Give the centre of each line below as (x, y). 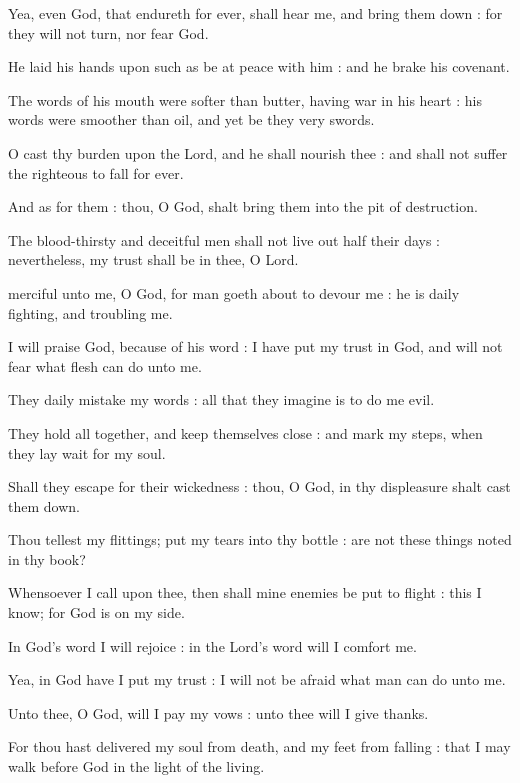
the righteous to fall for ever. (96, 172)
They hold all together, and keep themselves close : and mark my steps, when (245, 432)
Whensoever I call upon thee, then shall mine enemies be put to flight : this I (245, 592)
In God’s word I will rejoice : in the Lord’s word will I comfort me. (212, 645)
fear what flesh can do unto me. (105, 365)
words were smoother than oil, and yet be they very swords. (191, 119)
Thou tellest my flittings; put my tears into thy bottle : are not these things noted (260, 539)
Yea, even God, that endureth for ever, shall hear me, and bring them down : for (255, 13)
